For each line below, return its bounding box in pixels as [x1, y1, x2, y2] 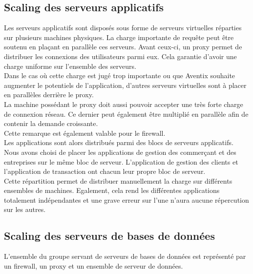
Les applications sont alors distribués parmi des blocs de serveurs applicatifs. [4, 137, 233, 148]
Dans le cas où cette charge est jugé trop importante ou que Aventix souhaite [4, 70, 235, 81]
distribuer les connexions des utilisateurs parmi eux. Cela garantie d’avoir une [4, 51, 237, 61]
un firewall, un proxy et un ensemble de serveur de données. [4, 260, 183, 271]
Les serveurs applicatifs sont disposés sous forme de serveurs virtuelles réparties [4, 22, 242, 33]
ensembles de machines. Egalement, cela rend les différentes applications [4, 185, 220, 195]
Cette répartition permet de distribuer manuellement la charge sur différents [4, 175, 232, 186]
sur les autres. [4, 204, 46, 214]
